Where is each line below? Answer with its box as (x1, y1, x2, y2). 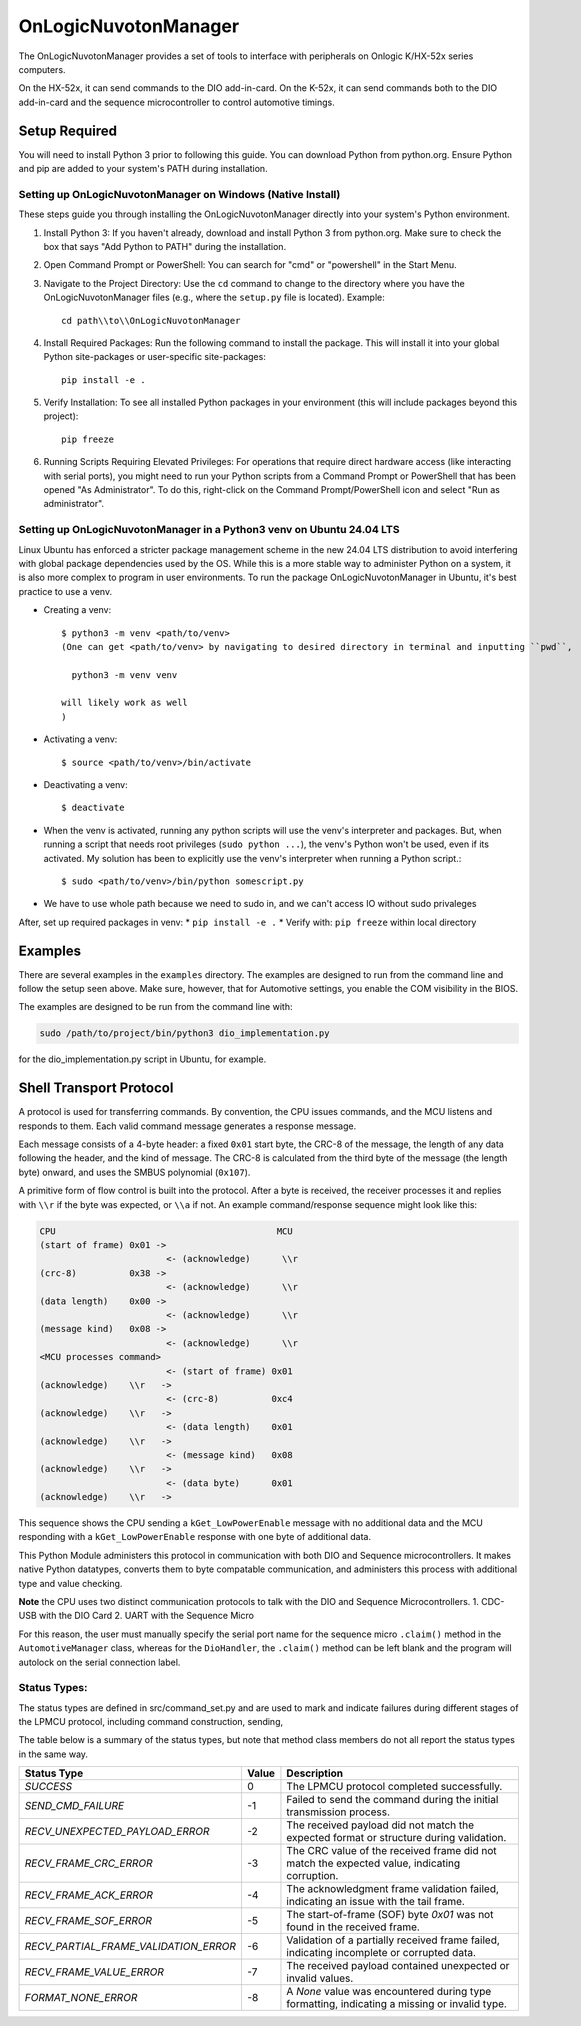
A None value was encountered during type (286, 1985, 492, 1999)
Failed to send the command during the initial (286, 1793, 499, 1807)
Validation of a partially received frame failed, (286, 1933, 500, 1947)
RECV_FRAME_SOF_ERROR (24, 1914, 153, 1928)
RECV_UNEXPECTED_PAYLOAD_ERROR (24, 1825, 210, 1839)
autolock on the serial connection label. (18, 1656, 181, 1668)
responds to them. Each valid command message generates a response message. (18, 1120, 357, 1132)
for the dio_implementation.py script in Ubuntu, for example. (18, 1053, 267, 1065)
